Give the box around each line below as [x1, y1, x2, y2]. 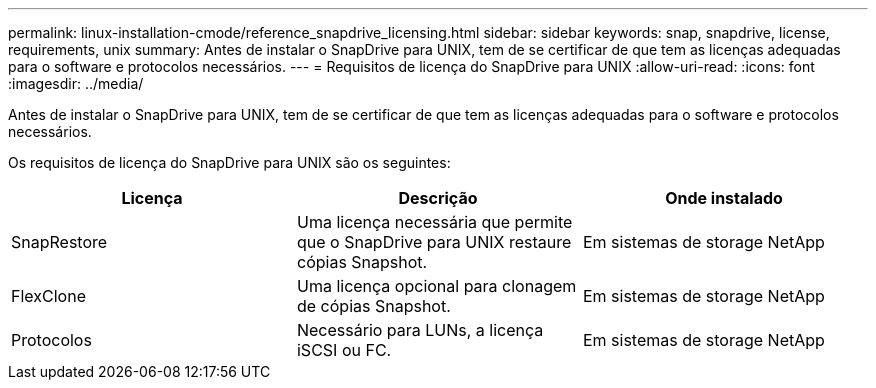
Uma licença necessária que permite [296, 212, 573, 232]
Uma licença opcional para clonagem [296, 276, 577, 296]
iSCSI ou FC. [296, 340, 392, 360]
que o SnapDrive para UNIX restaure [296, 232, 572, 252]
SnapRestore [11, 232, 108, 252]
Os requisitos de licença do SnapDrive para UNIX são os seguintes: [8, 154, 451, 171]
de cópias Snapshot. [296, 296, 451, 316]
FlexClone [11, 286, 86, 306]
